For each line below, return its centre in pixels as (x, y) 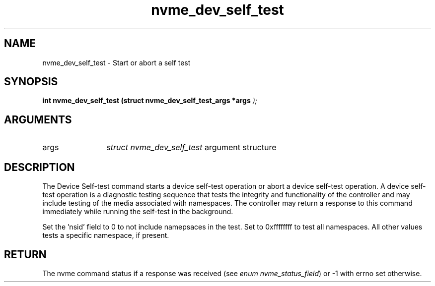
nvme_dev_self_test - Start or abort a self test (116, 62)
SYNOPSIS (31, 82)
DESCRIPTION (39, 167)
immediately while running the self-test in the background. (138, 212)
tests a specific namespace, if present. (106, 235)
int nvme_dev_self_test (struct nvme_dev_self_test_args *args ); (150, 101)
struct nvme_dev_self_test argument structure (191, 147)
